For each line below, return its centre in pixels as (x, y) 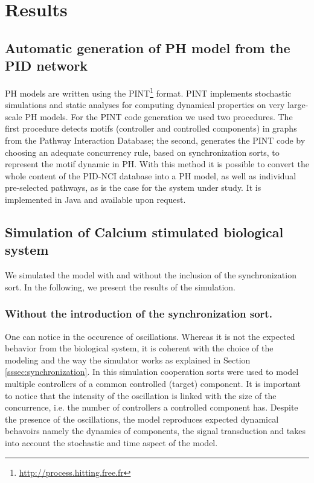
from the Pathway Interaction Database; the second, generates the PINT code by (155, 140)
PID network (46, 66)
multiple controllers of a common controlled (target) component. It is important (153, 383)
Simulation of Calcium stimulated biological (144, 232)
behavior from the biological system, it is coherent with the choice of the (139, 348)
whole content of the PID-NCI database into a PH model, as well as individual (151, 175)
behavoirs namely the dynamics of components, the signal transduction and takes (155, 431)
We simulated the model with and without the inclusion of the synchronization (151, 275)
